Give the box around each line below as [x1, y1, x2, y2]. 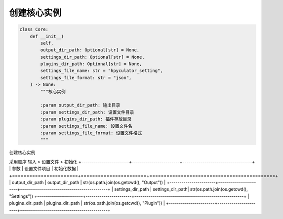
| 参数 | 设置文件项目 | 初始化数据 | [9, 166, 79, 172]
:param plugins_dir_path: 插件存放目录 [40, 116, 132, 122]
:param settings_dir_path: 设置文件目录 [40, 109, 134, 115]
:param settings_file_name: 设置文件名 [40, 123, 133, 129]
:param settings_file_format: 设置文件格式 [40, 130, 142, 136]
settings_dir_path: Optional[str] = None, [40, 54, 145, 60]
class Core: [19, 27, 49, 32]
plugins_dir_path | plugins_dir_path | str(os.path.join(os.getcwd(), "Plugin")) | [9, 200, 165, 206]
